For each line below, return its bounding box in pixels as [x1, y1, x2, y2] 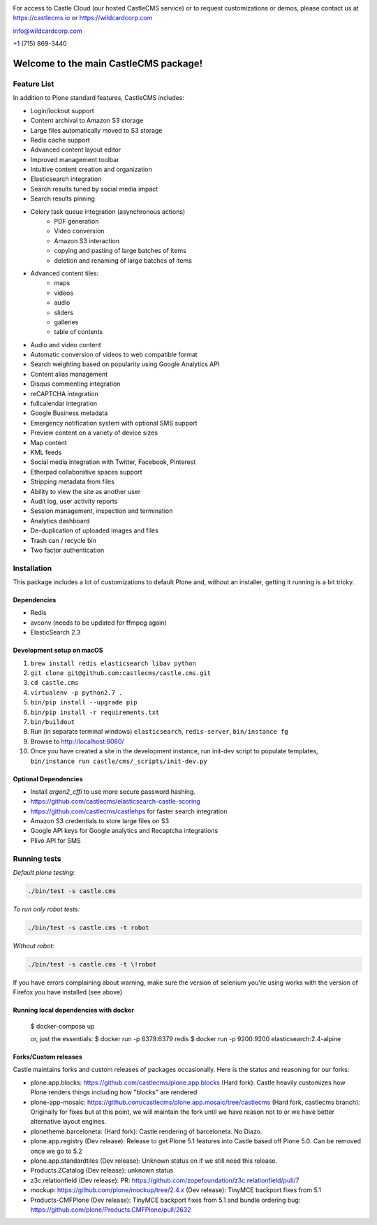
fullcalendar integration [30, 399, 98, 408]
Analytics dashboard [30, 516, 90, 525]
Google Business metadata [30, 409, 108, 417]
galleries [54, 318, 79, 326]
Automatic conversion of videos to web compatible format [30, 350, 198, 359]
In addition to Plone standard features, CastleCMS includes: [13, 94, 185, 102]
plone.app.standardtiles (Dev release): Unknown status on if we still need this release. [30, 1157, 278, 1165]
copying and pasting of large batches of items [54, 247, 186, 255]
